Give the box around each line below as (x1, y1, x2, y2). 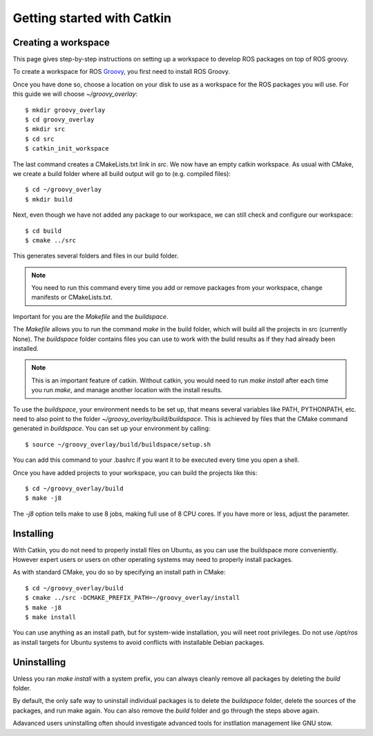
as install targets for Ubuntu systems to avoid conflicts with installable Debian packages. (12, 638, 265, 646)
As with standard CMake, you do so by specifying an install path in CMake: (12, 568, 226, 577)
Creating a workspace (12, 37, 111, 48)
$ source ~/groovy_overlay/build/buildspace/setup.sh (25, 440, 211, 448)
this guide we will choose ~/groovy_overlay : (12, 90, 138, 98)
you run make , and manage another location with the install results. (31, 386, 223, 394)
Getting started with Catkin (12, 10, 172, 26)
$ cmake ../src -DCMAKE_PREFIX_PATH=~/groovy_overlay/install (25, 594, 240, 602)
